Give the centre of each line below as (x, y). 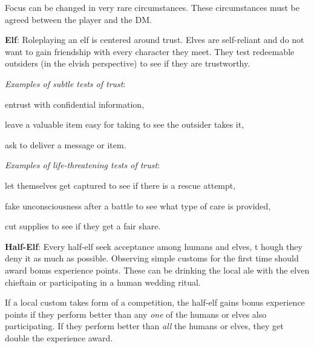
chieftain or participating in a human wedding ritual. (103, 282)
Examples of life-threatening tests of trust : (83, 165)
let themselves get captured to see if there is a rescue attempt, (120, 185)
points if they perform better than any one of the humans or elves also (136, 314)
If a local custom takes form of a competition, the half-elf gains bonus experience (155, 302)
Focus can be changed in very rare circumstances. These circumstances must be (152, 7)
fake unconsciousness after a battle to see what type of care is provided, (138, 205)
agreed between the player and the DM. (78, 19)
